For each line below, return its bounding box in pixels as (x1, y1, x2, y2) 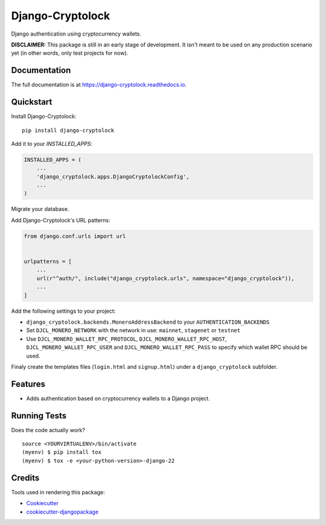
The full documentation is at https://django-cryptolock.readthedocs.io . (11, 81, 187, 89)
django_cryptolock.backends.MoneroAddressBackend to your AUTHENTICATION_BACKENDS (26, 318, 270, 325)
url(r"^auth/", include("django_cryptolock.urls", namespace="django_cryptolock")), (36, 275, 295, 281)
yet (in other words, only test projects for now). (11, 49, 129, 57)
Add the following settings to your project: (11, 307, 116, 315)
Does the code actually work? (11, 426, 86, 433)
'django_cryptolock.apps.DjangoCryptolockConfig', (36, 173, 190, 180)
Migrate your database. (11, 206, 69, 213)
